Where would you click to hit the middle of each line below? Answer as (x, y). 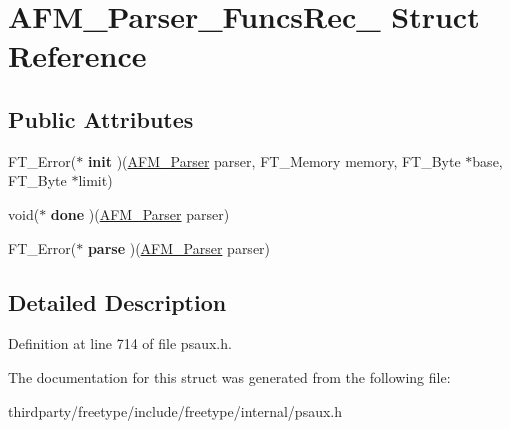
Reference (77, 55)
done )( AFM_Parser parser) (140, 213)
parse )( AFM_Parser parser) (179, 247)
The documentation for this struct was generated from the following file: (229, 376)
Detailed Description (117, 301)
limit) (95, 180)
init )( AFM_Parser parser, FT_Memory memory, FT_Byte (274, 160)
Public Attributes (101, 118)
